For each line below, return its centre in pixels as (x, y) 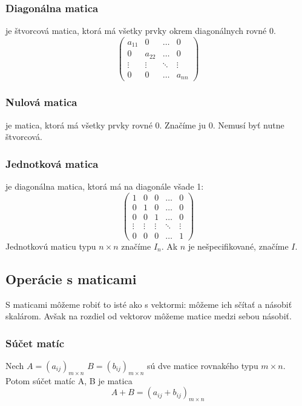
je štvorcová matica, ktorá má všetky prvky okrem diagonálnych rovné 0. (141, 31)
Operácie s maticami (71, 278)
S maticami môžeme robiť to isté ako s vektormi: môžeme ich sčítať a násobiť (149, 304)
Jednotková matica (52, 163)
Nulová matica (41, 102)
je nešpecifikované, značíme (238, 246)
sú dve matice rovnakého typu (203, 366)
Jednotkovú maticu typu (51, 246)
